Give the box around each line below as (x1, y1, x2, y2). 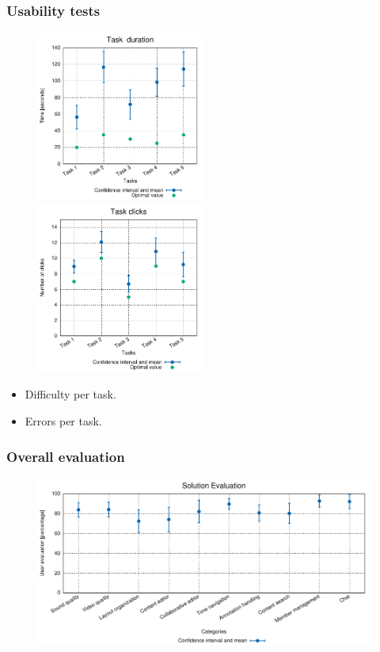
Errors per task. (25, 413, 102, 429)
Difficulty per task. (25, 386, 116, 402)
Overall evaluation (6, 446, 125, 466)
